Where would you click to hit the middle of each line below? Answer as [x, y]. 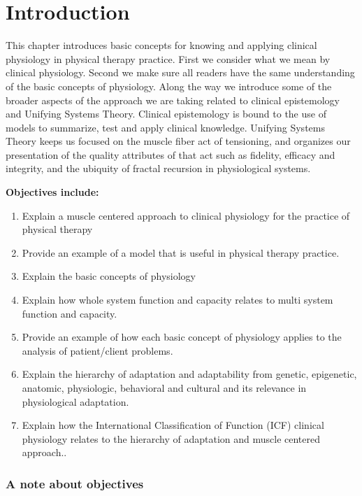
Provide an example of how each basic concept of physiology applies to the [182, 337]
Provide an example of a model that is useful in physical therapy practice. [181, 252]
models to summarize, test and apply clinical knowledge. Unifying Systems [165, 127]
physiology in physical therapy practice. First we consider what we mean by [168, 58]
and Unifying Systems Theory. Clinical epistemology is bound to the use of [166, 114]
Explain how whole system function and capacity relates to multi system [178, 300]
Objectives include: [52, 192]
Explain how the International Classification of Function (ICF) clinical [173, 425]
